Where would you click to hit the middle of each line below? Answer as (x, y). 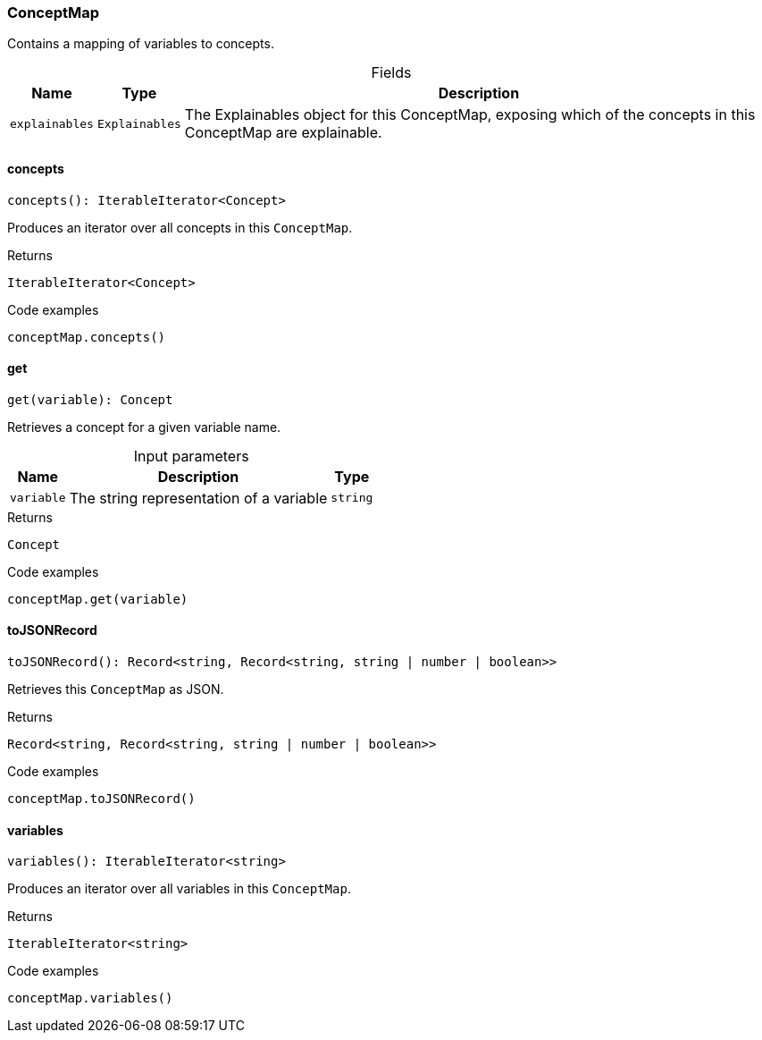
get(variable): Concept (90, 399)
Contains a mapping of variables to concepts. (141, 44)
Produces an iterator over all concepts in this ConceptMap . (180, 227)
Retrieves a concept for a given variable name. (144, 427)
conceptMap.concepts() (87, 337)
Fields (391, 73)
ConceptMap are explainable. (283, 133)
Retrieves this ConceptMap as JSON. (116, 689)
